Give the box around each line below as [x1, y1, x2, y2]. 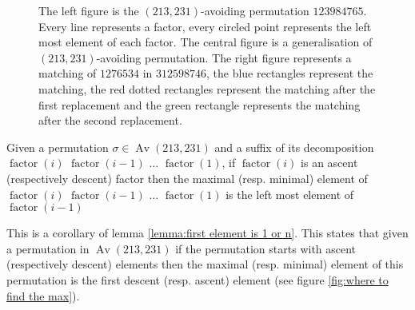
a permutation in [6, 240, 90, 256]
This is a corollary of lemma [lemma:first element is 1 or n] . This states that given [6, 225, 409, 241]
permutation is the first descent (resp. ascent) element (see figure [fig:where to [6, 271, 389, 288]
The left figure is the [38, 2, 139, 18]
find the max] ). [6, 287, 80, 304]
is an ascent [301, 154, 358, 171]
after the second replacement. [38, 112, 182, 129]
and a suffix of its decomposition [214, 138, 374, 155]
